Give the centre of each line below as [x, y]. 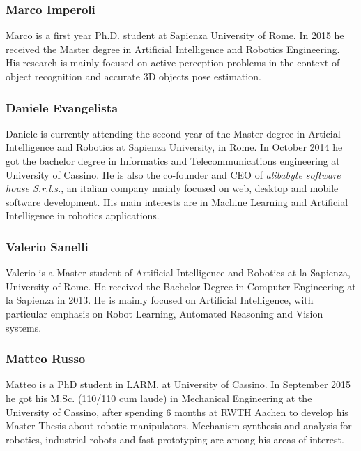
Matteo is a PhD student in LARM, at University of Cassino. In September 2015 [178, 384]
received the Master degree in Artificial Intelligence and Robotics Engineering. [173, 49]
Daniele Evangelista [62, 107]
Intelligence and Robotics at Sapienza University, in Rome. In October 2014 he [174, 147]
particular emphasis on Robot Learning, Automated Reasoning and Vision [164, 313]
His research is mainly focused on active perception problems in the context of [173, 62]
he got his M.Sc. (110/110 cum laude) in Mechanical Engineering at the [159, 398]
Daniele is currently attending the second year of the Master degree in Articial [173, 133]
